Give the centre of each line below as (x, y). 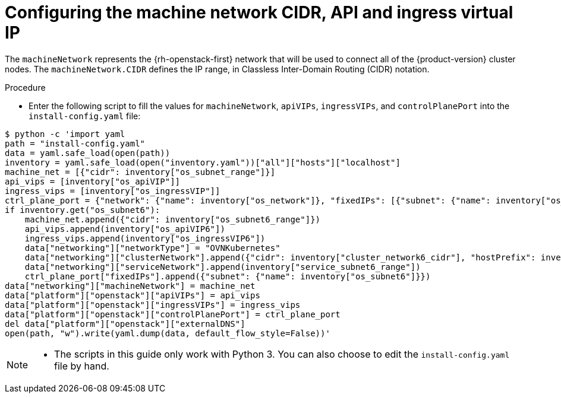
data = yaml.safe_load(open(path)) (88, 153)
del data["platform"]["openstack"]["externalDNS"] (125, 324)
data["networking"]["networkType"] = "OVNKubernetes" (152, 248)
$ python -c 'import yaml (65, 134)
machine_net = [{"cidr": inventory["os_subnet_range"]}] (140, 172)
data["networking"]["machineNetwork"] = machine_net (130, 286)
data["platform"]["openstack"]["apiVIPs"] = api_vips (133, 295)
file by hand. (82, 366)
